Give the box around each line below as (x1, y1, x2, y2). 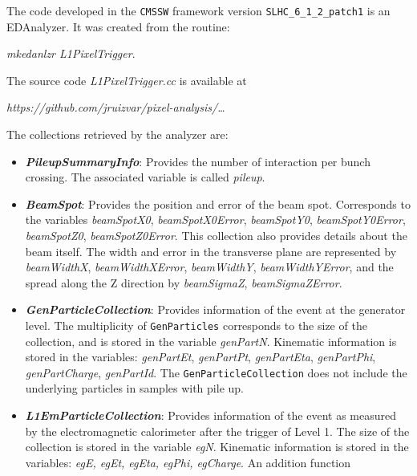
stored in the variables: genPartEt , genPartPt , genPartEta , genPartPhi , (25, 348, 376, 365)
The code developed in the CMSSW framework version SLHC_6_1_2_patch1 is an (6, 2, 391, 18)
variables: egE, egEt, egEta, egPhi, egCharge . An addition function (25, 454, 351, 470)
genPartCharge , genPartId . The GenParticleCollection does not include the (25, 364, 407, 380)
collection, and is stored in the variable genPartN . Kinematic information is (25, 332, 397, 349)
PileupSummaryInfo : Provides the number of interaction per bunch (25, 153, 370, 169)
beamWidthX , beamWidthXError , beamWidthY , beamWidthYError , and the (25, 258, 394, 275)
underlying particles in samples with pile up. (25, 380, 244, 397)
